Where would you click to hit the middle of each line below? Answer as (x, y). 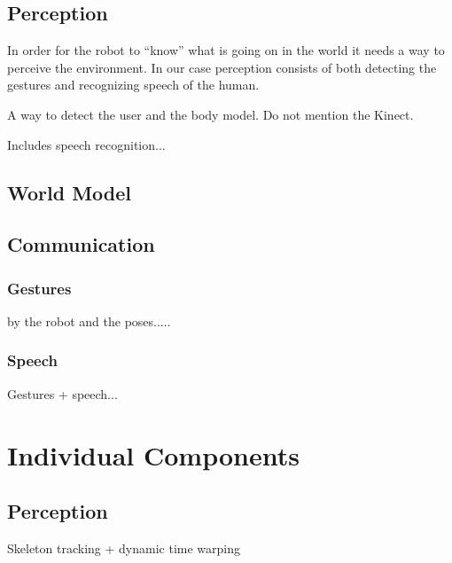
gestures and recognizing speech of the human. (133, 85)
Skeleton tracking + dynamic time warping (124, 547)
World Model (70, 192)
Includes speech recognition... (86, 144)
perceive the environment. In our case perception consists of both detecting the (222, 67)
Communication (81, 244)
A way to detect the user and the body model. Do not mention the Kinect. (210, 114)
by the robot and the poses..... (89, 321)
